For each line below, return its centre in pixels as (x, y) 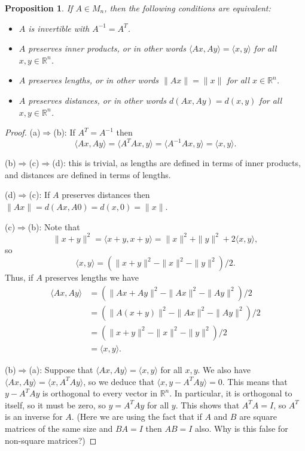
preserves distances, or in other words (97, 100)
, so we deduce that (119, 381)
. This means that (255, 381)
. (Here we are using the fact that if (137, 417)
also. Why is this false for (242, 428)
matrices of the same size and (59, 428)
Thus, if (19, 277)
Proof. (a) (23, 132)
